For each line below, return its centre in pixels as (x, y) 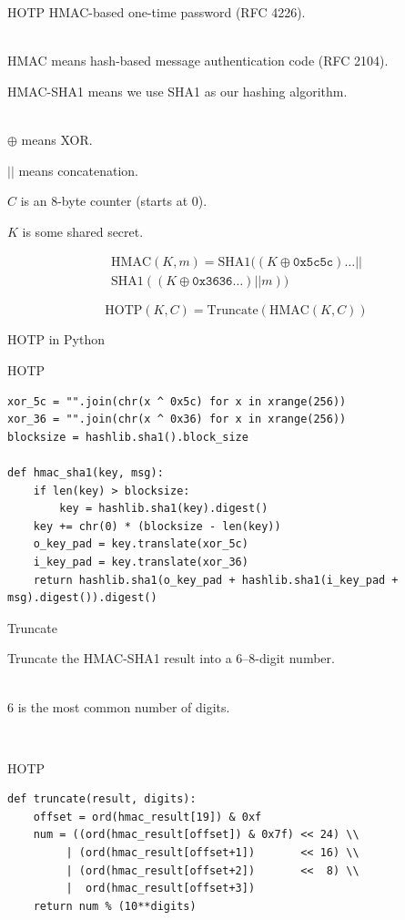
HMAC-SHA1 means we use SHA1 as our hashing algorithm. (177, 91)
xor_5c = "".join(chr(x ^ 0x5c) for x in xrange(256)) (177, 401)
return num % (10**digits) (115, 906)
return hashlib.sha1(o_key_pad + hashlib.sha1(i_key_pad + (216, 580)
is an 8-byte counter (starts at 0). (114, 201)
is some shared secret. (83, 231)
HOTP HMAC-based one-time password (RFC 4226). (157, 12)
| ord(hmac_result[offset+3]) (161, 889)
